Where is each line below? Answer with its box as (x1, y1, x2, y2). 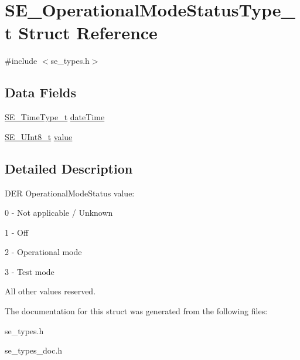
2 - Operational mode (5, 246, 82, 258)
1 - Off (5, 226, 29, 238)
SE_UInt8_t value (5, 130, 73, 142)
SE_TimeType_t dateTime (5, 111, 105, 123)
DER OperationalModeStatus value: (5, 186, 135, 199)
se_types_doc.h (5, 344, 63, 356)
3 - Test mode (5, 265, 54, 277)
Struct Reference (18, 21, 158, 45)
